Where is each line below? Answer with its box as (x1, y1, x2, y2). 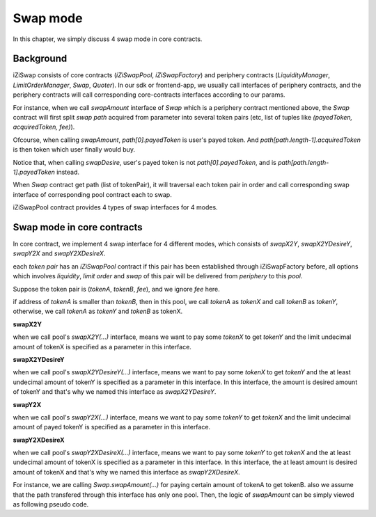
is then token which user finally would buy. (13, 145, 136, 154)
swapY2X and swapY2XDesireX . (13, 249, 106, 257)
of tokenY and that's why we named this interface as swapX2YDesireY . (13, 388, 217, 396)
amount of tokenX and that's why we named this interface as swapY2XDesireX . (13, 468, 240, 476)
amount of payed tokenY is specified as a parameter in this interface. (13, 423, 211, 431)
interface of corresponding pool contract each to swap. (13, 190, 172, 198)
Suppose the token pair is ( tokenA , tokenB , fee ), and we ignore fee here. (13, 285, 221, 293)
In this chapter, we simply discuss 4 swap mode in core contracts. (13, 35, 203, 43)
